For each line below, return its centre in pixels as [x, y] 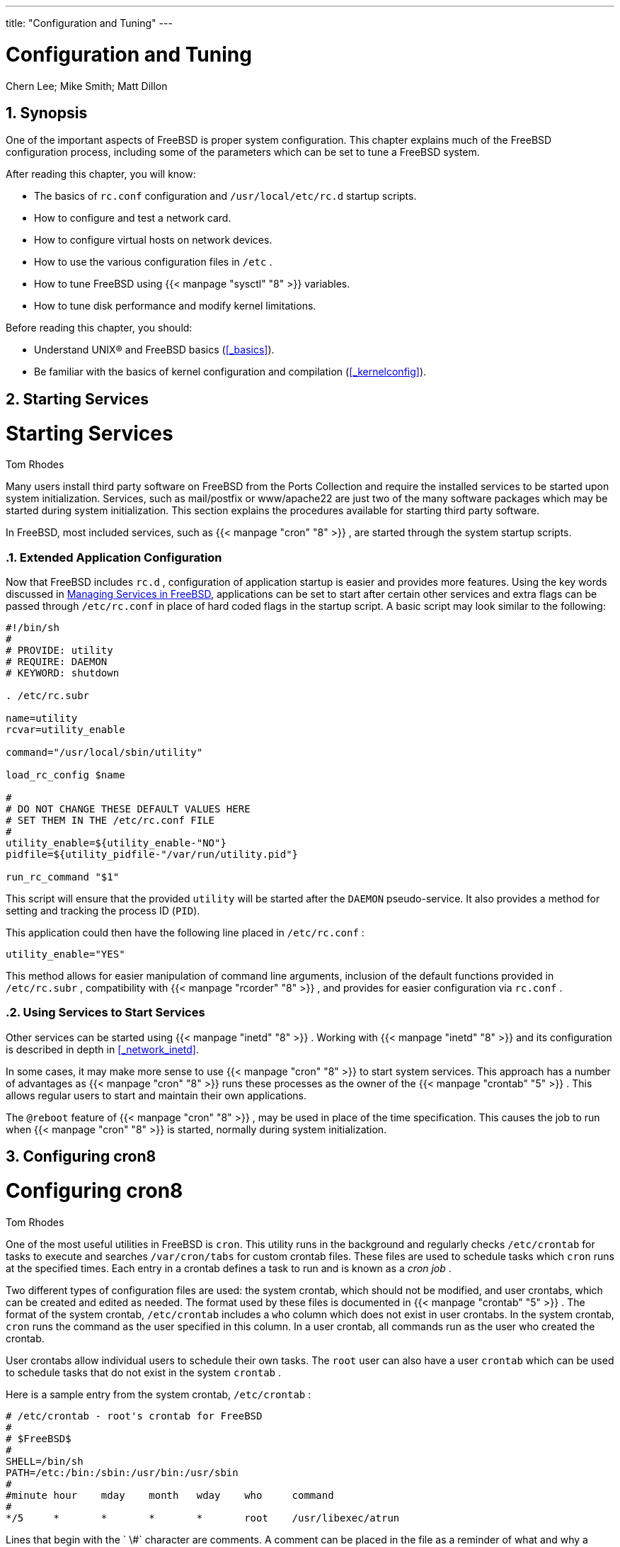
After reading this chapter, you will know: [101, 174]
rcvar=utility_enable [65, 730]
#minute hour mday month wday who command [170, 1495]
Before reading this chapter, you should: [99, 328]
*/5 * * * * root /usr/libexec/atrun [203, 1518]
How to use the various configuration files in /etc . [153, 262]
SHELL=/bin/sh [45, 1461]
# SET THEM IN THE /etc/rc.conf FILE [110, 821]
